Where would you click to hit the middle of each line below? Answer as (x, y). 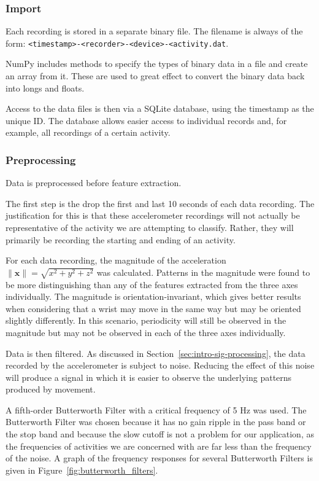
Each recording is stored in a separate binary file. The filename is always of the (154, 31)
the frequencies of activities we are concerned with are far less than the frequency (159, 446)
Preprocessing (41, 159)
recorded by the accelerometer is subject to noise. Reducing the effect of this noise (160, 365)
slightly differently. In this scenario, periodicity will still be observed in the (146, 320)
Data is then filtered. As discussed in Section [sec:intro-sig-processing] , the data (156, 353)
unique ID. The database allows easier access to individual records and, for (146, 120)
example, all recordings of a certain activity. (88, 132)
